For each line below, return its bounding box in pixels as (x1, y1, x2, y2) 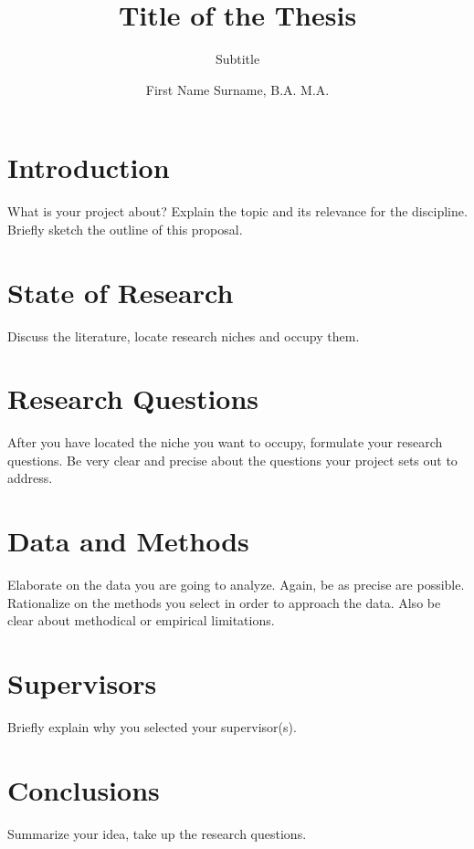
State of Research (7, 273, 234, 310)
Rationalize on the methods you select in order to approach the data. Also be (7, 592, 441, 612)
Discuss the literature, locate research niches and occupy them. (7, 326, 360, 345)
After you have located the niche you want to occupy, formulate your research (7, 433, 443, 452)
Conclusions (7, 770, 160, 808)
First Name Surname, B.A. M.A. (145, 79, 330, 99)
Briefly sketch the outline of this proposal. (7, 219, 243, 238)
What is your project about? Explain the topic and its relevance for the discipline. (7, 202, 468, 221)
